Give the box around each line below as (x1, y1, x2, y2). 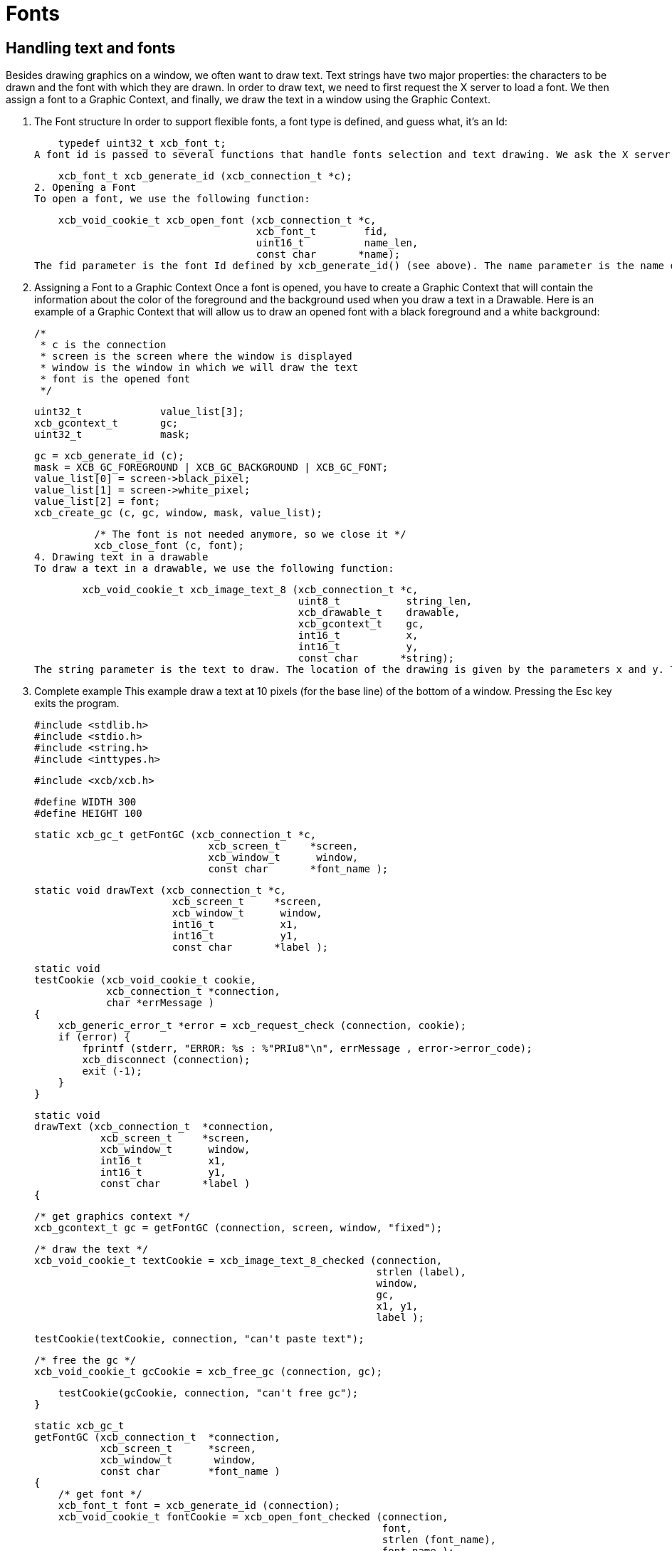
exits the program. (34, 697, 120, 710)
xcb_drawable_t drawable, (298, 607, 461, 619)
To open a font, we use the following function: (34, 193, 310, 205)
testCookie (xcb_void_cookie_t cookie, (34, 974, 256, 986)
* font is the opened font (40, 373, 191, 385)
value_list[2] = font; (34, 496, 161, 508)
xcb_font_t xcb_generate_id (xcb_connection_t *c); (58, 170, 352, 182)
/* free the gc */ (34, 1354, 137, 1367)
